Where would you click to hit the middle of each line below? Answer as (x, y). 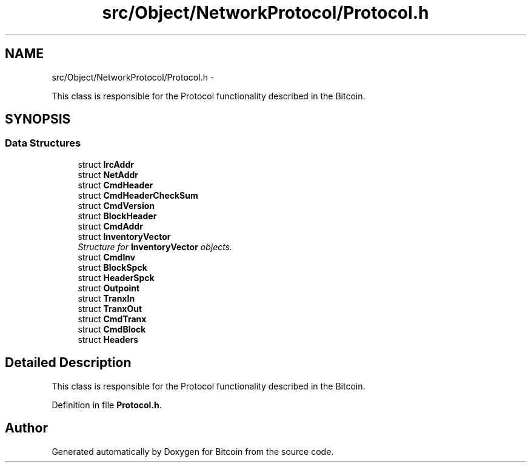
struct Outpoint (109, 288)
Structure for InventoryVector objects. (155, 247)
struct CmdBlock (112, 329)
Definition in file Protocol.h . (107, 405)
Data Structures (43, 143)
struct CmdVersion (116, 205)
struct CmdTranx (112, 319)
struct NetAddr (108, 174)
